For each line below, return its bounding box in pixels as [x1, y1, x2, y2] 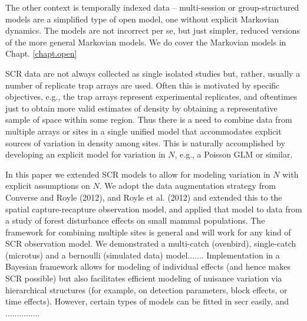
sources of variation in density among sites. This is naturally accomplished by [5, 136, 285, 149]
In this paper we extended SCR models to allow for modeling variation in [5, 168, 270, 180]
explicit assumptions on [5, 179, 90, 192]
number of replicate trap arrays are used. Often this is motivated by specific [5, 78, 280, 91]
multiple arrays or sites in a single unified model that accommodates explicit [5, 125, 282, 137]
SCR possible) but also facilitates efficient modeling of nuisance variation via [5, 272, 282, 284]
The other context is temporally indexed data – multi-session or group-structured [5, 1, 299, 13]
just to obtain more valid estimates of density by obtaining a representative [5, 101, 278, 114]
